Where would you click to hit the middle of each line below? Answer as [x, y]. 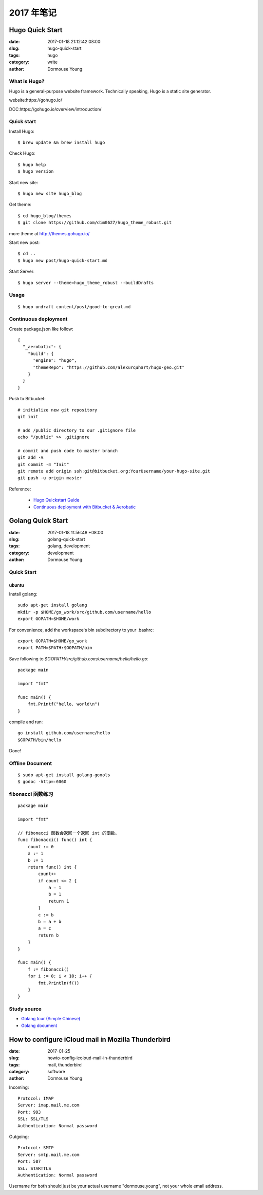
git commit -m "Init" [43, 464]
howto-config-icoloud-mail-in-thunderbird [90, 1058]
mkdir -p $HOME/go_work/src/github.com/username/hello [85, 612]
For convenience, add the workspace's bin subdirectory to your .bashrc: [82, 630]
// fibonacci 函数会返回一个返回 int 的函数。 [68, 833]
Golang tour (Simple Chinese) [51, 1019]
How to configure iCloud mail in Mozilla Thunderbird [90, 1039]
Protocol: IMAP [36, 1099]
